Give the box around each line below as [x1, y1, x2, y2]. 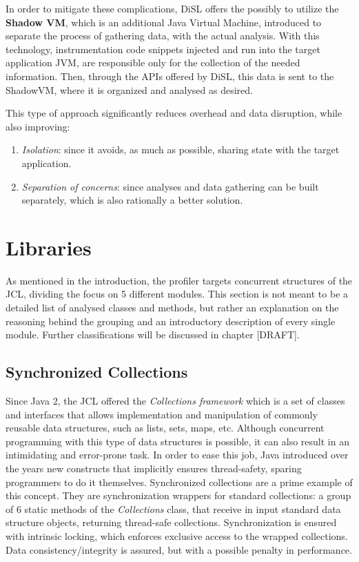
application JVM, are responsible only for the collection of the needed [6, 55, 300, 70]
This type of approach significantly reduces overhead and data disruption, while [6, 106, 342, 120]
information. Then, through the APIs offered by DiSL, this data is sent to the [6, 68, 334, 83]
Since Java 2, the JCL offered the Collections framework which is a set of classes [6, 394, 345, 408]
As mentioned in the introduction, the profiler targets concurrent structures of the [6, 273, 353, 287]
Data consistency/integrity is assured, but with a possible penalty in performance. [6, 542, 352, 556]
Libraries [6, 233, 92, 261]
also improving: [6, 119, 70, 133]
